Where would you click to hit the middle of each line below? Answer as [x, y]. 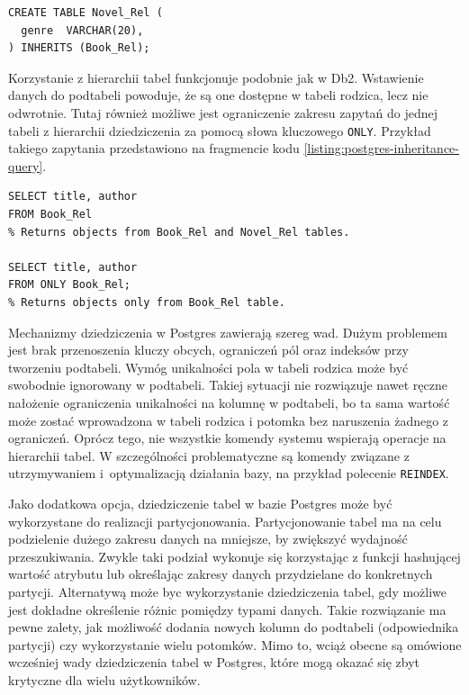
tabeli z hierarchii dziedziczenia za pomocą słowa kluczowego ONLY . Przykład [220, 130]
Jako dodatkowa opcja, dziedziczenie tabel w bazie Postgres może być [200, 503]
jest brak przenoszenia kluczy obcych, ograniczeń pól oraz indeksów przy [208, 350]
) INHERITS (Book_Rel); [79, 48]
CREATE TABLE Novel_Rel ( [86, 13]
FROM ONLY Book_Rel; [70, 285]
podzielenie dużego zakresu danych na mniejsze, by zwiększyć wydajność [208, 539]
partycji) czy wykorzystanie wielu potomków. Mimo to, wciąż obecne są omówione [235, 644]
